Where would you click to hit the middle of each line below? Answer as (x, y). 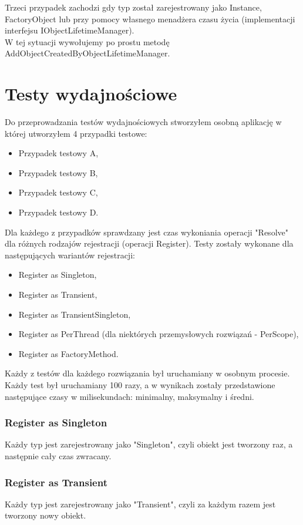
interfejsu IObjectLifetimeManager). (70, 30)
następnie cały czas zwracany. (58, 456)
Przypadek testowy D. (58, 212)
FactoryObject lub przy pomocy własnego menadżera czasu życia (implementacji (150, 18)
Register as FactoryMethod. (68, 353)
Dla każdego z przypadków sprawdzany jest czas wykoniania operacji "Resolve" (147, 232)
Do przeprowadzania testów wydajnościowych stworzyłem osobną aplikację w (143, 122)
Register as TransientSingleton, (75, 314)
